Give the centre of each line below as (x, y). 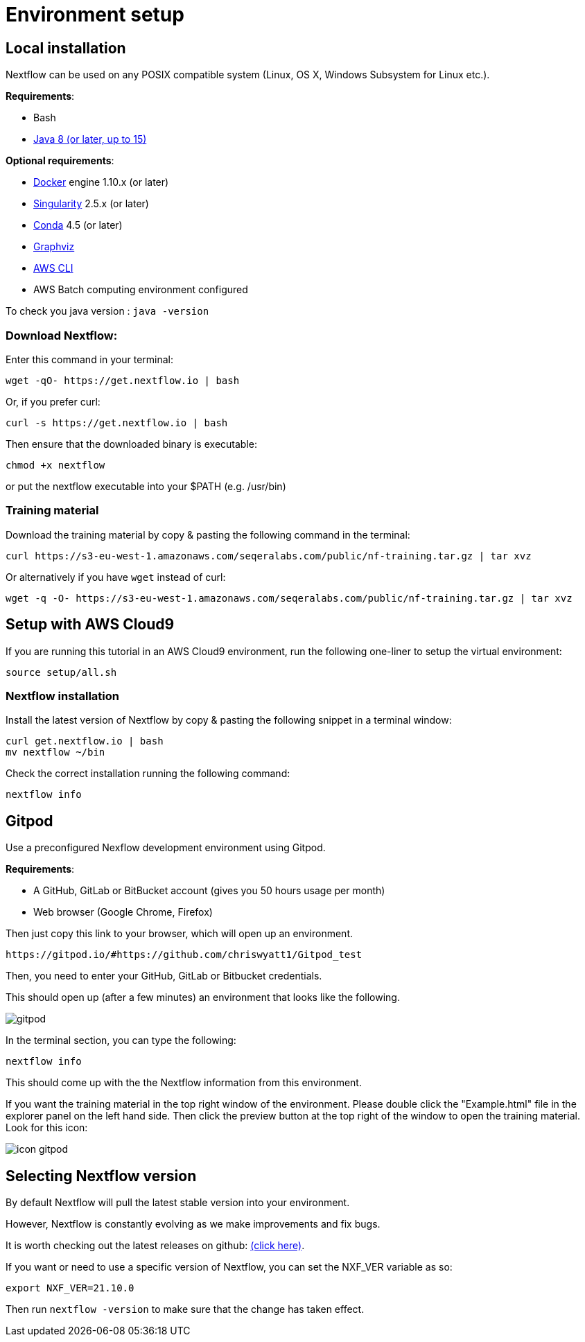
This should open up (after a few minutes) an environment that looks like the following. (203, 997)
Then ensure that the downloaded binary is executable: (131, 444)
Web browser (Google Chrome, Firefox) (123, 912)
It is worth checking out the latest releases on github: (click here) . (155, 1245)
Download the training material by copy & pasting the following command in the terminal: (208, 534)
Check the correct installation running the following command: (148, 774)
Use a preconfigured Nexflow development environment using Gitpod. (166, 848)
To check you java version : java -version (107, 311)
